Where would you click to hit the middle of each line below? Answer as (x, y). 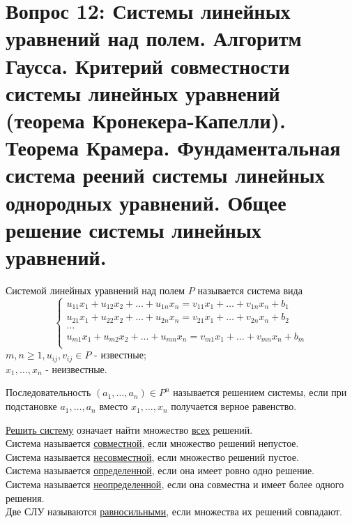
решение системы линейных (133, 229)
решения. (25, 498)
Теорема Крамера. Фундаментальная (173, 147)
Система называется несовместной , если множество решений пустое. (152, 456)
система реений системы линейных (165, 175)
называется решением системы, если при (260, 392)
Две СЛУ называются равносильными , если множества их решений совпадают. (174, 511)
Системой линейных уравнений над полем (95, 290)
